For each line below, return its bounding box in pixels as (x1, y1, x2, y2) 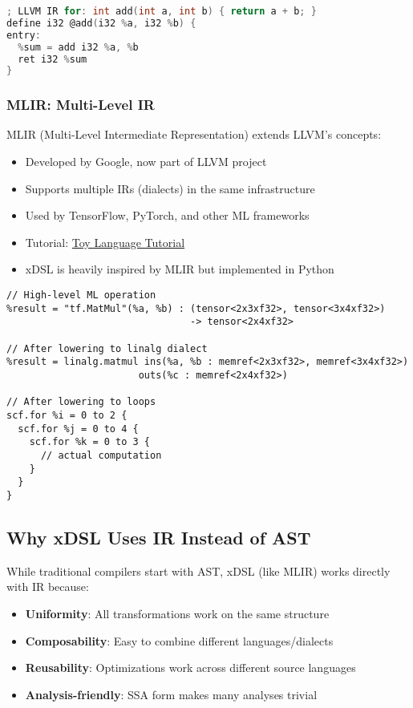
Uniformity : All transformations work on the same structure (25, 605, 330, 621)
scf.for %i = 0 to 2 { (6, 409, 128, 421)
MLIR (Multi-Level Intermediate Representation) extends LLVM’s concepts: (6, 126, 382, 143)
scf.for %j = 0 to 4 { (18, 423, 139, 435)
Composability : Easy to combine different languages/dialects (25, 632, 334, 649)
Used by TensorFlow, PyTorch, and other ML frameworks (25, 207, 310, 224)
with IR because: (6, 578, 89, 595)
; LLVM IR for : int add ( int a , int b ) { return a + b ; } (6, 6, 317, 17)
